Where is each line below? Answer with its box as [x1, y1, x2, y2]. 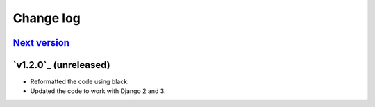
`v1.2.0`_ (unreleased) [12, 59, 110, 71]
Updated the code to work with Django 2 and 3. [30, 87, 166, 95]
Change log [12, 10, 81, 26]
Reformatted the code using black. [30, 77, 129, 86]
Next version [12, 37, 69, 49]
